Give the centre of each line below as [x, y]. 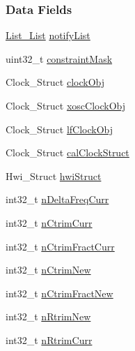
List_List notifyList [48, 35]
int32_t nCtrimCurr [49, 222]
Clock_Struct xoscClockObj [66, 105]
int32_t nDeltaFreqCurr [57, 199]
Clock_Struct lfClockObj [59, 129]
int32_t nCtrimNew [48, 270]
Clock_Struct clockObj [55, 82]
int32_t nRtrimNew [48, 316]
